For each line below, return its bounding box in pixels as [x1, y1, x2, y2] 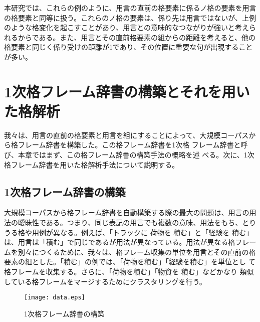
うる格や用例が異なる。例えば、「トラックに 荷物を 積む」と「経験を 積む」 [4, 227, 253, 237]
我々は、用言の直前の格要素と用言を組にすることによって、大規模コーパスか [4, 129, 256, 140]
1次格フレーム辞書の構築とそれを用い [4, 81, 250, 101]
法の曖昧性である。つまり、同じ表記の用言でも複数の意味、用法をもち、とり [4, 217, 256, 228]
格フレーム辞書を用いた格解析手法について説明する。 [4, 159, 179, 170]
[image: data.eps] [24, 294, 85, 301]
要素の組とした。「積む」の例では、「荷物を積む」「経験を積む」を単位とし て [4, 256, 255, 267]
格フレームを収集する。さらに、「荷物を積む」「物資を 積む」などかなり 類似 [4, 266, 254, 277]
